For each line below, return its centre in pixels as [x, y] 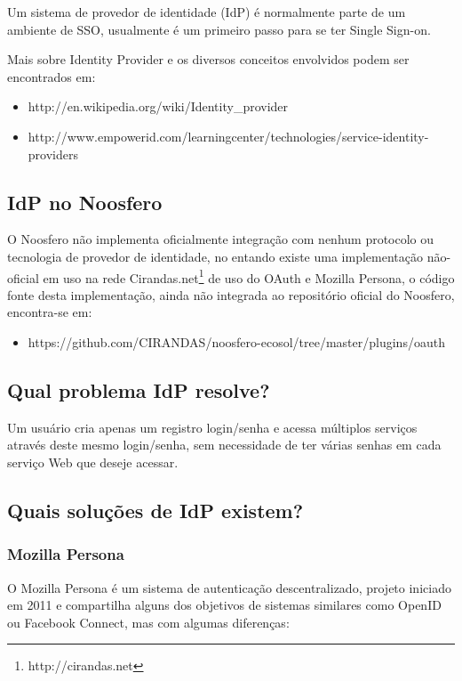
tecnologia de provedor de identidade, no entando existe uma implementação [215, 256]
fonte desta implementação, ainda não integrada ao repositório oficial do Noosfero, [231, 294]
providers [53, 154]
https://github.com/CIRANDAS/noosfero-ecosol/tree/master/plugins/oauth [236, 341]
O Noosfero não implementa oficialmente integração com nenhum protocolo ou [221, 239]
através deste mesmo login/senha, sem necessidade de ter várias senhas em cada [224, 445]
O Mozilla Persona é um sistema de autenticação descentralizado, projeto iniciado [229, 587]
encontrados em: [52, 76]
